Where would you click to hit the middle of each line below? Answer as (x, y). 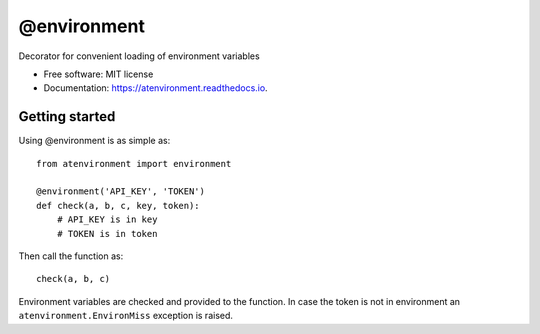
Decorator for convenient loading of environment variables (139, 56)
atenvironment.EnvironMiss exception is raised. (126, 316)
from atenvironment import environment (134, 163)
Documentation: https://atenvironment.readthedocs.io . (156, 88)
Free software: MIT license (98, 74)
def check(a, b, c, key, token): (118, 205)
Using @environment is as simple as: (94, 141)
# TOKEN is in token (107, 233)
